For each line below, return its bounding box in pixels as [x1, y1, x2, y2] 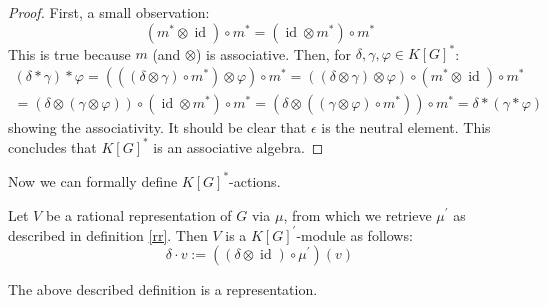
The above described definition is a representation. [8, 279, 318, 300]
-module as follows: [296, 224, 413, 245]
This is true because [8, 43, 131, 64]
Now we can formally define [8, 170, 178, 191]
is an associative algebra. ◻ [153, 136, 324, 157]
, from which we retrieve [283, 204, 432, 225]
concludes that [8, 136, 97, 157]
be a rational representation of [45, 204, 232, 225]
